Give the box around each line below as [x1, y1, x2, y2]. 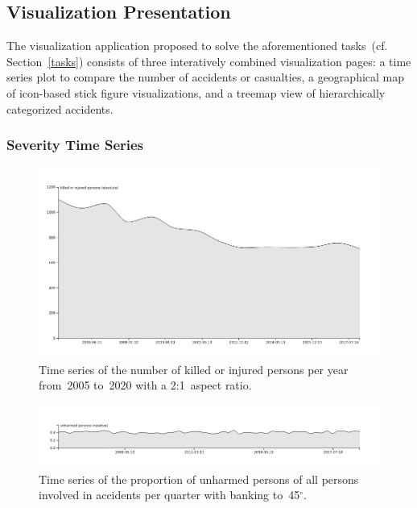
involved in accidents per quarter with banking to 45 [39, 486, 300, 503]
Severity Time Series [6, 135, 144, 155]
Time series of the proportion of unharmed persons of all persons [39, 470, 359, 487]
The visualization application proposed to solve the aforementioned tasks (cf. [6, 37, 388, 54]
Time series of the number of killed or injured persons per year [39, 360, 349, 377]
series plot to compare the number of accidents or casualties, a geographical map [6, 69, 405, 85]
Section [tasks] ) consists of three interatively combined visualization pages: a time [6, 52, 411, 69]
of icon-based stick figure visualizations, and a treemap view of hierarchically [6, 84, 386, 101]
